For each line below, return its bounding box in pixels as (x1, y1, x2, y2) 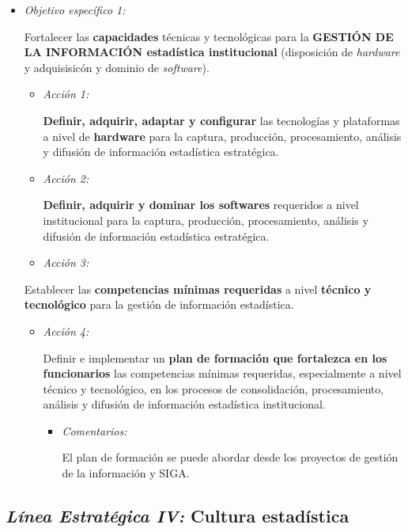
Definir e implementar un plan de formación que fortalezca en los (43, 349, 387, 366)
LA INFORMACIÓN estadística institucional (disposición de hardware (24, 44, 400, 60)
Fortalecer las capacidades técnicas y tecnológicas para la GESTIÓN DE (24, 28, 394, 44)
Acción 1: (43, 85, 89, 102)
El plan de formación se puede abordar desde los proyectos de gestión (62, 449, 399, 465)
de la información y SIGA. (62, 465, 190, 481)
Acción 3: (43, 254, 89, 271)
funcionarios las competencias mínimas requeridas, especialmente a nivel (43, 365, 402, 382)
